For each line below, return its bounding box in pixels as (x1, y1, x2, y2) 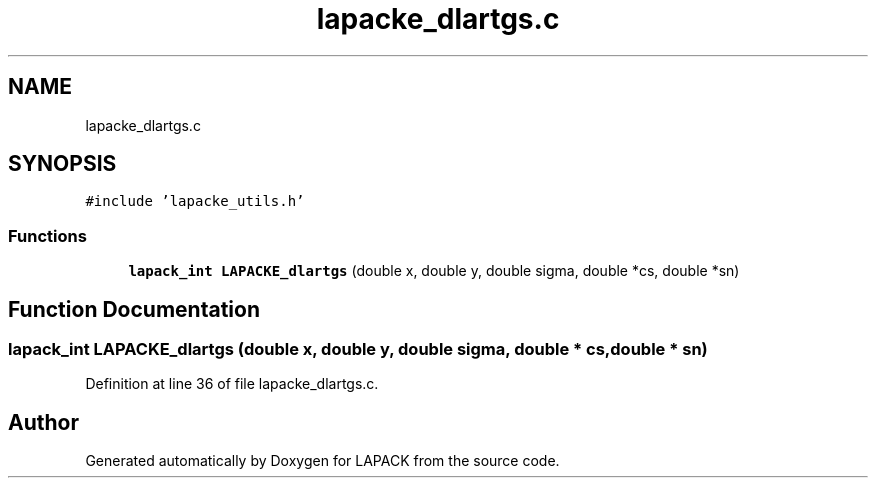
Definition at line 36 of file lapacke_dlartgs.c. (85, 375, 379, 393)
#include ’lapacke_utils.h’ (85, 193, 305, 210)
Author (8, 409, 79, 435)
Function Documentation (8, 296, 260, 322)
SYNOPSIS (8, 151, 117, 177)
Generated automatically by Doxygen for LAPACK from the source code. (85, 452, 560, 470)
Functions (8, 225, 87, 246)
